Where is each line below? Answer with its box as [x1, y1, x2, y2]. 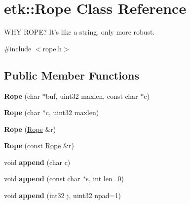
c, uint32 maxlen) [45, 107, 99, 118]
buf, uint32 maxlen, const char [45, 90, 138, 101]
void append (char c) [4, 157, 71, 167]
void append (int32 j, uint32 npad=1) [4, 190, 121, 201]
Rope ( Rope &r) [4, 123, 56, 134]
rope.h [42, 43, 62, 53]
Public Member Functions [4, 67, 139, 82]
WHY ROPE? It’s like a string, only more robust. [4, 27, 155, 37]
